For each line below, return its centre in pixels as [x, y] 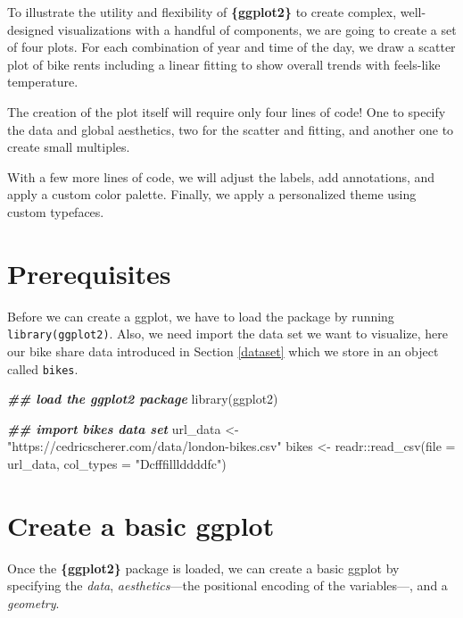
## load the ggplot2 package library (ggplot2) [143, 399]
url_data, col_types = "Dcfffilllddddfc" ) [117, 463]
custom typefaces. [56, 211]
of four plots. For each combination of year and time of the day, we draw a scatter [231, 47]
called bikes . [43, 368]
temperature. [43, 82]
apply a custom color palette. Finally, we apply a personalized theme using [212, 194]
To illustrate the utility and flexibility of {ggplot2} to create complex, [202, 12]
